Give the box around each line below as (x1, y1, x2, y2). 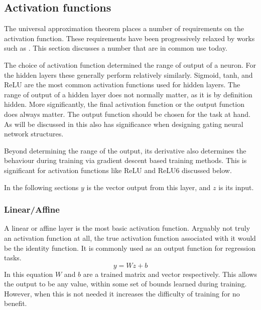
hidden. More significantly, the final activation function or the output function (4, 99, 244, 109)
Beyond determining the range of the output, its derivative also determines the (4, 145, 246, 156)
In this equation (4, 268, 53, 279)
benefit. (4, 298, 27, 308)
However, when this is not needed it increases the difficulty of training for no (4, 288, 240, 298)
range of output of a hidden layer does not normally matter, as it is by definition (4, 89, 252, 99)
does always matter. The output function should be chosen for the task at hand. (4, 108, 250, 119)
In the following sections (4, 182, 79, 192)
